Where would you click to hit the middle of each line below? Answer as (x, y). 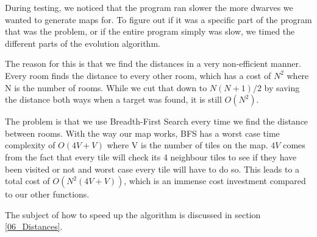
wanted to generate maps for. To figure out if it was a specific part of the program (158, 19)
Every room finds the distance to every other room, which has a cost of (138, 75)
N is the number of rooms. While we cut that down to (106, 87)
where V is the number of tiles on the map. (187, 145)
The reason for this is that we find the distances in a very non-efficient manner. (153, 64)
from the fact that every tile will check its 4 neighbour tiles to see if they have (151, 156)
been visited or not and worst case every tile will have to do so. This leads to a (152, 169)
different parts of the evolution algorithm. (83, 43)
